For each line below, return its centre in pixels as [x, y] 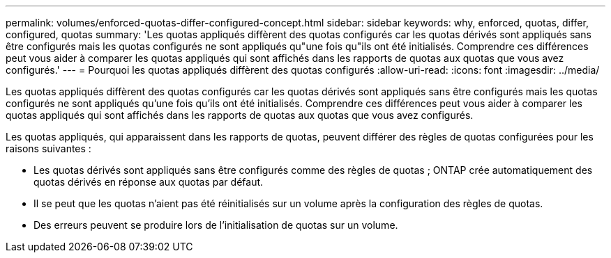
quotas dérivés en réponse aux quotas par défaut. [149, 182]
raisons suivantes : [48, 148]
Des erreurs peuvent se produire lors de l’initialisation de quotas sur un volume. [216, 225]
